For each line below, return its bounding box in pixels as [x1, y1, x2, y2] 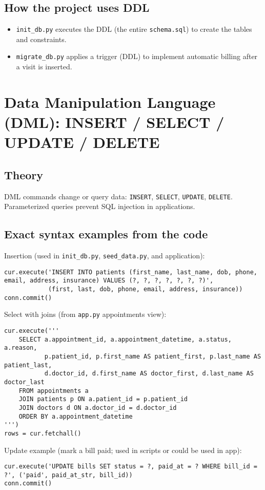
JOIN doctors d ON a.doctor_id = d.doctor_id [18, 404, 177, 411]
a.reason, [4, 344, 37, 352]
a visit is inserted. [16, 61, 72, 72]
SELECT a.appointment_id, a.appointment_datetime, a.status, [18, 335, 232, 343]
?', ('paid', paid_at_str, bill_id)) [4, 471, 133, 479]
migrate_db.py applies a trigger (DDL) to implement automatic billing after [16, 51, 258, 62]
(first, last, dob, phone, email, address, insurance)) [48, 286, 243, 293]
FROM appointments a [18, 387, 89, 394]
